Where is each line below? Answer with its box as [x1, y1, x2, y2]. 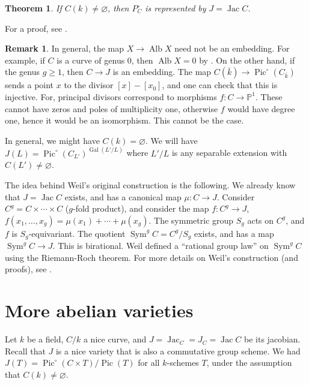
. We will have [145, 134, 198, 146]
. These [255, 90, 283, 103]
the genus [5, 65, 40, 78]
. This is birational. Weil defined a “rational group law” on [52, 239, 269, 252]
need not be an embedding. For [174, 42, 290, 55]
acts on [247, 213, 274, 226]
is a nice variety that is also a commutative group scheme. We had [55, 344, 301, 357]
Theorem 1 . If [5, 2, 62, 14]
